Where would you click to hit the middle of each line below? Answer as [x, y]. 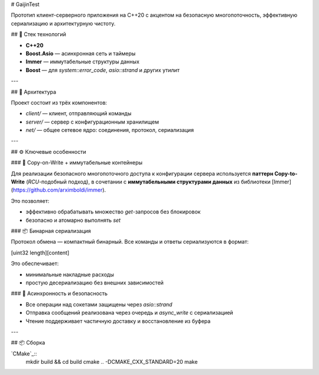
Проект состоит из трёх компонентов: [59, 102]
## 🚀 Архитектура [33, 92]
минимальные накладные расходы [70, 274]
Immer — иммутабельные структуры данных [83, 62]
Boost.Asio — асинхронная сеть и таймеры [81, 53]
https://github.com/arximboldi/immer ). [59, 190]
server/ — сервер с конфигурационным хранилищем [92, 122]
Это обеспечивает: [35, 264]
